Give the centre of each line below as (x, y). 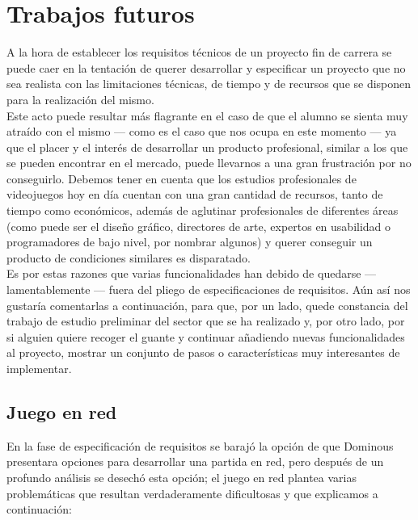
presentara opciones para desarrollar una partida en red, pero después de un (195, 461)
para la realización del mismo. (80, 99)
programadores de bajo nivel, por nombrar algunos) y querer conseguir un (190, 242)
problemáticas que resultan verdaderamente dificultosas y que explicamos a (192, 493)
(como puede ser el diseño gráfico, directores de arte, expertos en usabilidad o (199, 226)
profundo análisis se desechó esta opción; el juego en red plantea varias (182, 477)
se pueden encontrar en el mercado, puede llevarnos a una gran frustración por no (209, 163)
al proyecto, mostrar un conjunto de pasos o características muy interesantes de (203, 352)
